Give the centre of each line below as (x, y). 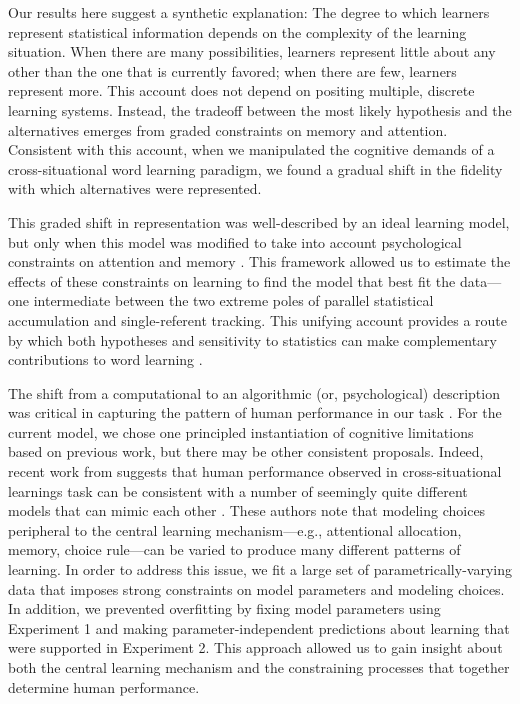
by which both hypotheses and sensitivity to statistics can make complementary (252, 339)
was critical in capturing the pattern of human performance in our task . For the (255, 412)
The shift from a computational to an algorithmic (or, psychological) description (254, 392)
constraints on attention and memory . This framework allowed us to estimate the (259, 261)
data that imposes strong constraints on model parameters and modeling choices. (256, 588)
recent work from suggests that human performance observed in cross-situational (255, 471)
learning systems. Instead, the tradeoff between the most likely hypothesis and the (260, 109)
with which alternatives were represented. (135, 188)
